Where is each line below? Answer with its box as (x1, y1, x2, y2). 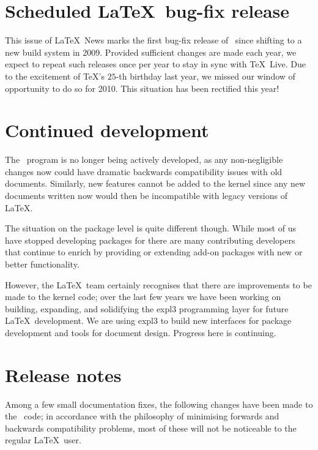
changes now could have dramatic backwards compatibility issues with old (5, 165, 283, 178)
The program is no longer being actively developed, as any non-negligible (5, 153, 283, 166)
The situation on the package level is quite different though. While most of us (5, 222, 296, 234)
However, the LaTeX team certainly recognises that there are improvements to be (5, 278, 312, 291)
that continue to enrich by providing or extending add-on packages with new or (5, 246, 303, 258)
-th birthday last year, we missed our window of (116, 69, 295, 82)
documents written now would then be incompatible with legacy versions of (5, 189, 287, 201)
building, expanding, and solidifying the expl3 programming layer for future (5, 302, 289, 315)
